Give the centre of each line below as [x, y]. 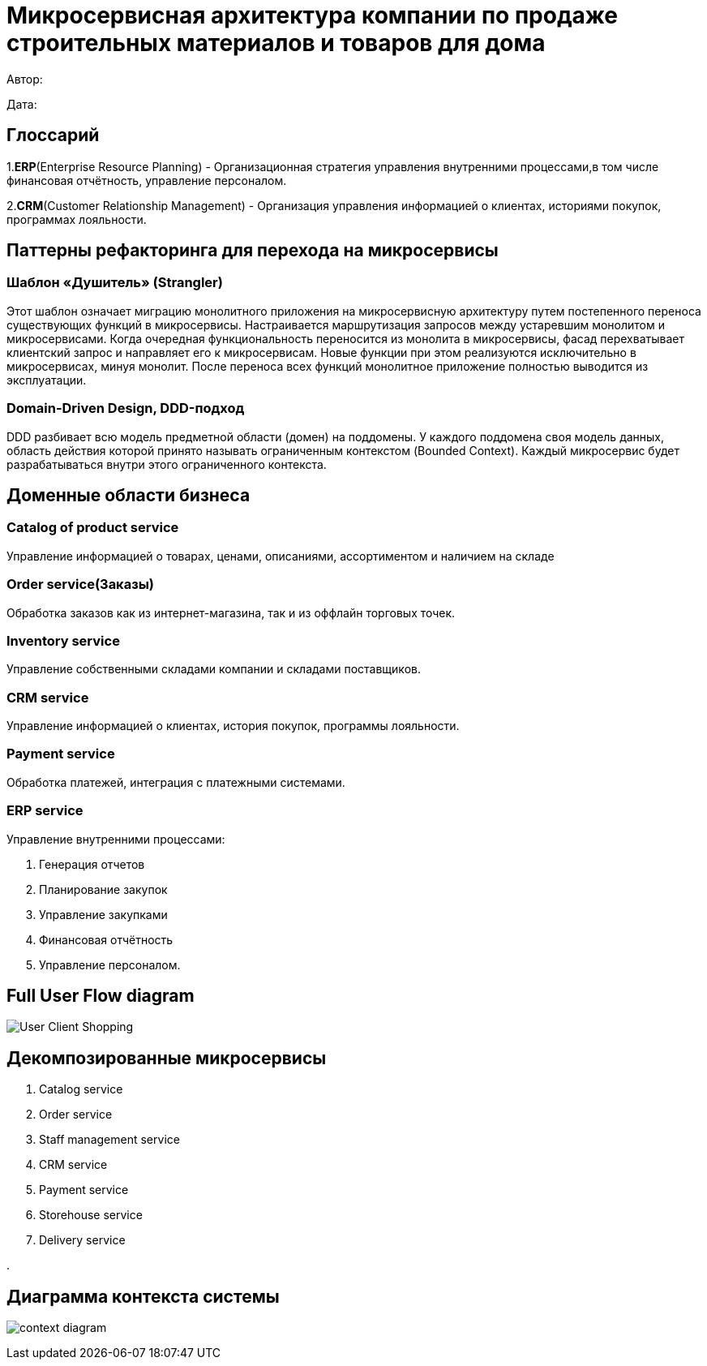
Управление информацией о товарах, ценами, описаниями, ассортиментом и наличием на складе [281, 556]
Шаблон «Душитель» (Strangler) [115, 283]
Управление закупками [103, 914]
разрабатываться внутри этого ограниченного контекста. [167, 464]
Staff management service [109, 1140]
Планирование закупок [103, 889]
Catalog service [81, 1089]
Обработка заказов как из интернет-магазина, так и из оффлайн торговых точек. [231, 612]
